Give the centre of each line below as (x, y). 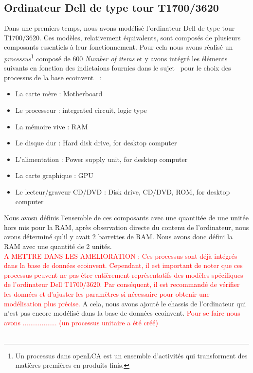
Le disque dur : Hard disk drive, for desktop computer (96, 143)
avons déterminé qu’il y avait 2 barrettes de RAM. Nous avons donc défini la (118, 237)
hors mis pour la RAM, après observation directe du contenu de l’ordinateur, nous (126, 227)
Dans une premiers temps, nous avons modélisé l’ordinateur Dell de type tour (119, 28)
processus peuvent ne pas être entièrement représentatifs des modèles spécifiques (124, 275)
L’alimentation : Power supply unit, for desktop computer (101, 159)
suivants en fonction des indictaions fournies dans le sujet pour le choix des (117, 68)
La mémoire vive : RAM (52, 126)
